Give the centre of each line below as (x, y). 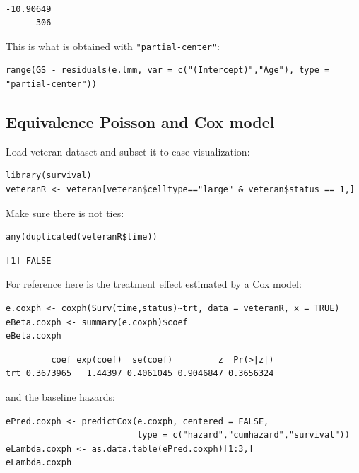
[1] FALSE (29, 261)
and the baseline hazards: (60, 396)
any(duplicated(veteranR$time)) (82, 237)
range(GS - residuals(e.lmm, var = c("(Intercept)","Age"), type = (168, 70)
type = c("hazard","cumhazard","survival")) (243, 435)
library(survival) (49, 176)
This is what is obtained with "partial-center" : (113, 46)
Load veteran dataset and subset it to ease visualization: (128, 151)
